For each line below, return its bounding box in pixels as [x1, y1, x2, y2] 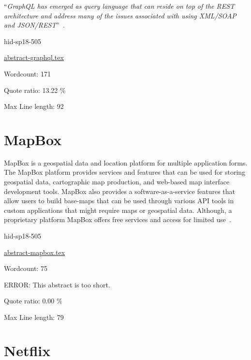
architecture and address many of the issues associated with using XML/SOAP [4, 10, 236, 20]
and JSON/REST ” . [4, 20, 65, 30]
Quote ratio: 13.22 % [4, 85, 66, 95]
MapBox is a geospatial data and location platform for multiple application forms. [4, 157, 248, 167]
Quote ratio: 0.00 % [4, 296, 62, 306]
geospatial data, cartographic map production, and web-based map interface [4, 177, 230, 187]
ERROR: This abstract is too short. [4, 279, 110, 289]
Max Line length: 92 [4, 101, 64, 111]
